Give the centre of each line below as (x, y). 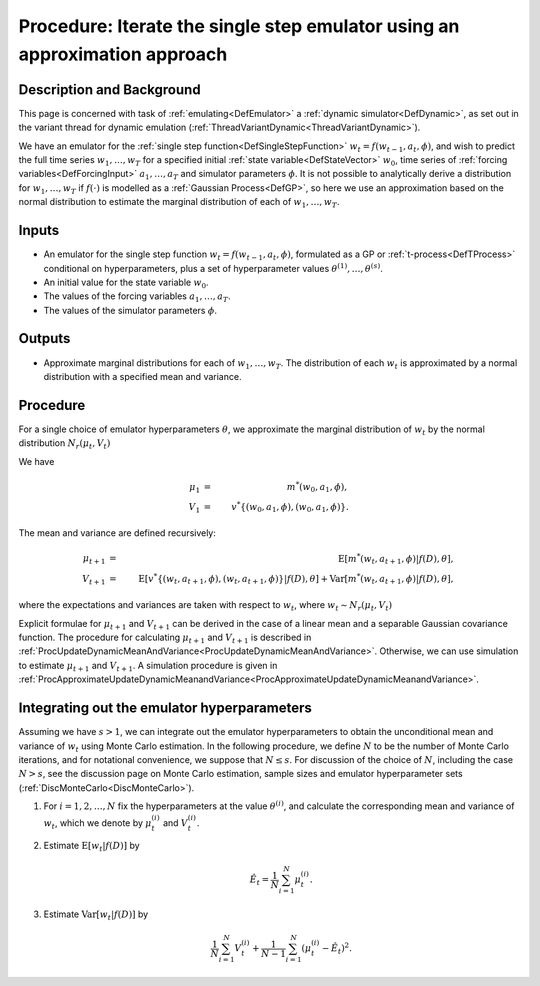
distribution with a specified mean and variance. (142, 376)
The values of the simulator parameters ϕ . (130, 310)
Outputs (44, 338)
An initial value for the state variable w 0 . (126, 283)
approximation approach (123, 54)
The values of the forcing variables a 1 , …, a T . (137, 297)
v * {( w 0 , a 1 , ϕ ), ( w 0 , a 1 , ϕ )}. (290, 507)
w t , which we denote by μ (97, 824)
